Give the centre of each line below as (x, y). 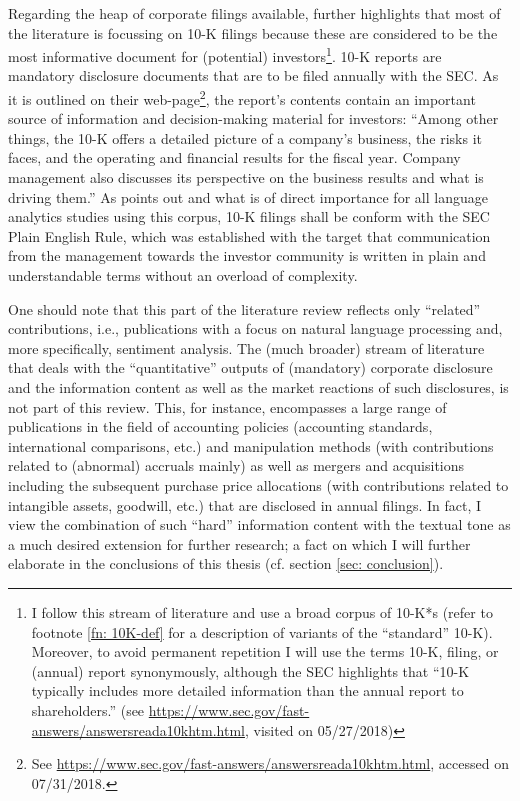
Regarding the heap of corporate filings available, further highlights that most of (254, 13)
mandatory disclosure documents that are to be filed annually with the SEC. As (253, 75)
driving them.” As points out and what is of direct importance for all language (248, 196)
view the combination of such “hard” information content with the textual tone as (259, 524)
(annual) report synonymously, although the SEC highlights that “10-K (250, 670)
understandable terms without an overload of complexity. (183, 275)
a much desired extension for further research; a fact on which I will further (239, 543)
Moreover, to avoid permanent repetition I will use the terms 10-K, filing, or (265, 651)
